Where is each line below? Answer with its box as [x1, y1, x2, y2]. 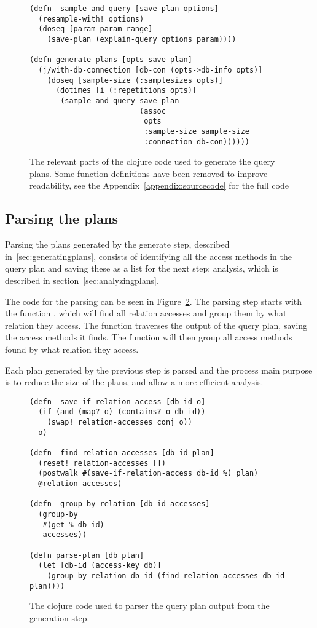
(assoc [139, 106, 166, 116]
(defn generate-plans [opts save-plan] [29, 55, 192, 65]
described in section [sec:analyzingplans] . [5, 273, 159, 286]
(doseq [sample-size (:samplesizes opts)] [47, 76, 223, 85]
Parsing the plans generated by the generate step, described [5, 238, 230, 251]
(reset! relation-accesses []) [38, 458, 166, 468]
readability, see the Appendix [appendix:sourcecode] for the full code [29, 179, 289, 192]
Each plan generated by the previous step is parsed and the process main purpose [5, 363, 313, 376]
